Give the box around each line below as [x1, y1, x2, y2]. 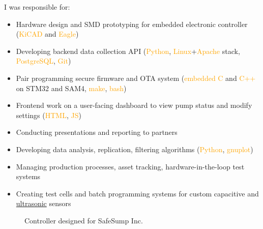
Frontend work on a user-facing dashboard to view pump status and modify [16, 100, 252, 110]
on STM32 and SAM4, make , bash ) [16, 82, 127, 93]
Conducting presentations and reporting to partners [16, 127, 178, 137]
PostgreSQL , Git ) [16, 55, 71, 66]
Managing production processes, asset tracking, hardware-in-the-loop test [16, 161, 245, 171]
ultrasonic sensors [16, 198, 71, 209]
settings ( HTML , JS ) [16, 109, 81, 120]
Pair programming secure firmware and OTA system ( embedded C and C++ [16, 72, 256, 83]
